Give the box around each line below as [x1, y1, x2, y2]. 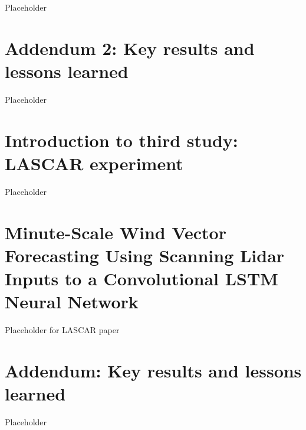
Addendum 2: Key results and [5, 35, 255, 60]
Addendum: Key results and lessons [5, 358, 302, 382]
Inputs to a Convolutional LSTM [5, 266, 278, 290]
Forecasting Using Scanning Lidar [5, 243, 285, 267]
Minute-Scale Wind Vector [5, 220, 226, 244]
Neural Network [5, 289, 139, 314]
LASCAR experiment [5, 151, 183, 175]
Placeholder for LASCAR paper [5, 324, 120, 336]
